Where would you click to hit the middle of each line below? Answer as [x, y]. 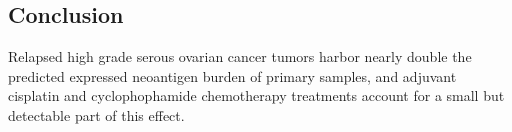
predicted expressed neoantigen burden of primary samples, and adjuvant [232, 75]
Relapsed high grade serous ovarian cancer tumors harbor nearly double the [240, 56]
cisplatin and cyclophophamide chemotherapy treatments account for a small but [256, 95]
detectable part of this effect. [96, 114]
